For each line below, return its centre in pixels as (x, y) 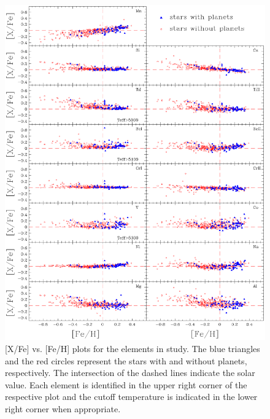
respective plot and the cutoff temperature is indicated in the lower (131, 397)
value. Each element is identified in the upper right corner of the (126, 384)
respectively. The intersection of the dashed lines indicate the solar (130, 373)
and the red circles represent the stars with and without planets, (126, 360)
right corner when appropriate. (63, 409)
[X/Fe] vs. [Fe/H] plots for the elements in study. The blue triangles (133, 349)
